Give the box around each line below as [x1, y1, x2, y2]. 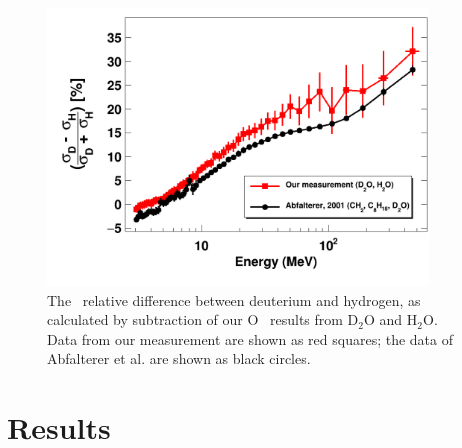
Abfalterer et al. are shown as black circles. [47, 348, 311, 369]
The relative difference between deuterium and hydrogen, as [47, 289, 421, 310]
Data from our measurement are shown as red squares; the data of [47, 328, 453, 349]
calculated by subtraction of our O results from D [47, 309, 359, 330]
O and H [364, 309, 418, 330]
